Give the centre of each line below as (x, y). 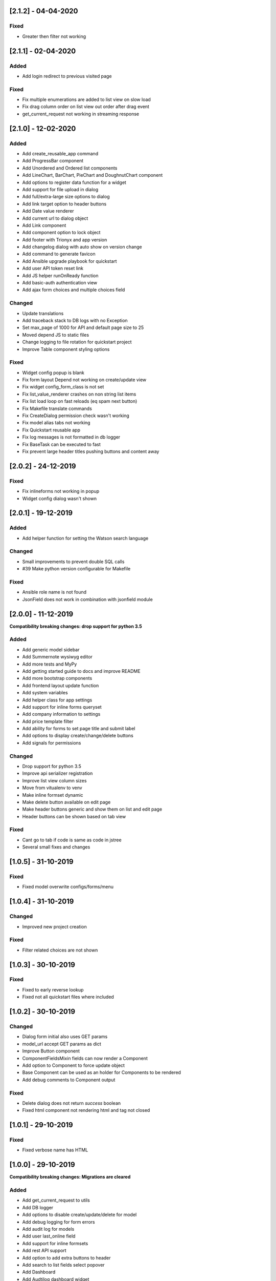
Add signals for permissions (52, 742)
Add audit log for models (48, 1229)
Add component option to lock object (61, 233)
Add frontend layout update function (61, 685)
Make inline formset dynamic (53, 795)
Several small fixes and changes (56, 847)
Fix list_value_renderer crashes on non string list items (79, 394)
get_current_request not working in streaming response (81, 114)
